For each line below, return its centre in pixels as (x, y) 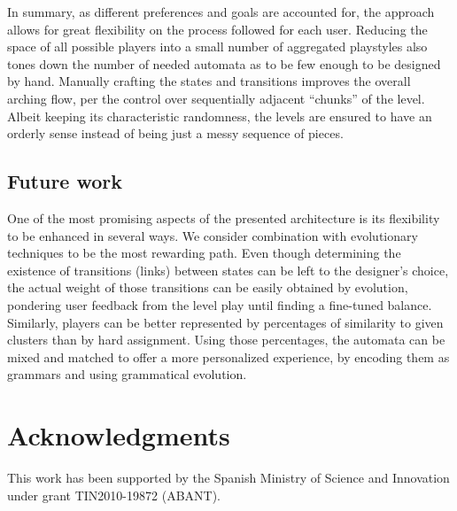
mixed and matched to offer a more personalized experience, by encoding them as (228, 356)
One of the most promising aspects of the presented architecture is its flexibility (224, 217)
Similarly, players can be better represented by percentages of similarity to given (225, 322)
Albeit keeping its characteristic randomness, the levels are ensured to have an (220, 116)
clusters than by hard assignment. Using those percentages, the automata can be (226, 340)
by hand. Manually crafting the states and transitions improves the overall (209, 81)
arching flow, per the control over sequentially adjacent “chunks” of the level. (216, 98)
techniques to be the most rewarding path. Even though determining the (204, 253)
